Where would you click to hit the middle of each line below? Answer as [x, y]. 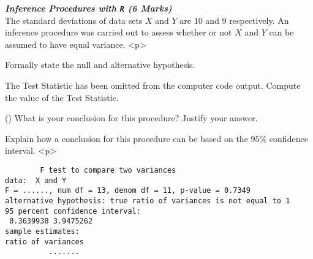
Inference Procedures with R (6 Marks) [89, 8]
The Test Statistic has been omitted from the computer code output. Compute [153, 85]
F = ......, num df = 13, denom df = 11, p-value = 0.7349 [128, 191]
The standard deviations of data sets [74, 20]
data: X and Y [36, 180]
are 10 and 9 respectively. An [234, 20]
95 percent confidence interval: [73, 211]
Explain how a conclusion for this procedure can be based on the [126, 138]
